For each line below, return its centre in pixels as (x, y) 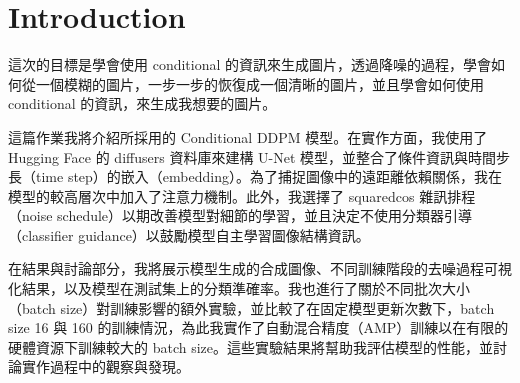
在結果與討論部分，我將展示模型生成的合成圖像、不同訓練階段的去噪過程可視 (260, 268)
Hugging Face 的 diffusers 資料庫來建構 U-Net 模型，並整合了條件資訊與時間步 (259, 156)
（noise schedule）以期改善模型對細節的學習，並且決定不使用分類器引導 (240, 215)
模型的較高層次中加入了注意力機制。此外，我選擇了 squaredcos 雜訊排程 (242, 195)
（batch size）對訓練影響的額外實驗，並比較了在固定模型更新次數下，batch (251, 307)
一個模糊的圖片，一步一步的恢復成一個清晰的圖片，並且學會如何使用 (259, 83)
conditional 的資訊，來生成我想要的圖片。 (142, 103)
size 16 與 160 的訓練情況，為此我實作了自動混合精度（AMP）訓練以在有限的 (258, 327)
